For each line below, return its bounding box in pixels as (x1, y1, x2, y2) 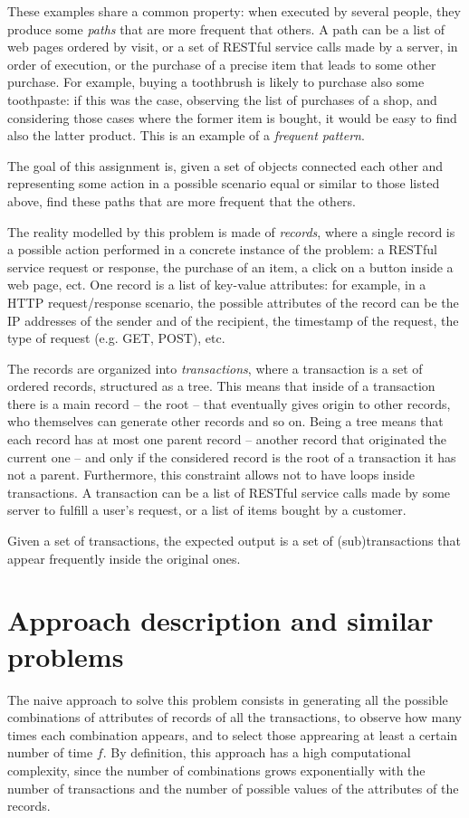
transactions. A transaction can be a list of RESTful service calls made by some (7, 482, 451, 501)
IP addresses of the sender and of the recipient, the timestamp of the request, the (7, 310, 459, 329)
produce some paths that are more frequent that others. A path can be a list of (7, 19, 445, 38)
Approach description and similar (7, 602, 434, 639)
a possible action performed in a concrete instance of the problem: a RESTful (7, 240, 437, 259)
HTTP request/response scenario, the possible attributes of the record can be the (7, 292, 459, 311)
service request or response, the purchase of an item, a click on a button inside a (7, 257, 454, 276)
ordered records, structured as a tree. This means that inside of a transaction (7, 376, 435, 395)
